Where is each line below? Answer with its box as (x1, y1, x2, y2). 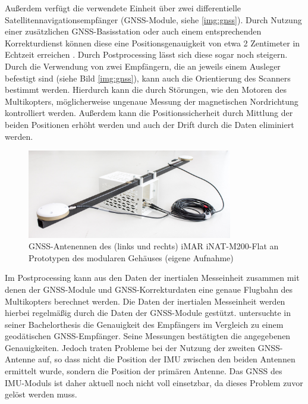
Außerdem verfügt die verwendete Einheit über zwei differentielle (5, 2, 241, 14)
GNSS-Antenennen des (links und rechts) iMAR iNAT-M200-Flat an (29, 240, 279, 252)
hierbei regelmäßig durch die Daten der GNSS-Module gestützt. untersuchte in (5, 306, 291, 319)
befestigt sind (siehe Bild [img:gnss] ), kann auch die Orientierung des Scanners (5, 71, 291, 84)
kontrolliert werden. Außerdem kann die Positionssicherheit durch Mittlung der (5, 107, 293, 119)
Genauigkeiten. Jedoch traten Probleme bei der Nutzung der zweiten (5, 341, 256, 353)
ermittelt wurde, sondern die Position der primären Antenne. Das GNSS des (5, 365, 282, 377)
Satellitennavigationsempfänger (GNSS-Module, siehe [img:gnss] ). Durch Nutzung (5, 13, 302, 26)
